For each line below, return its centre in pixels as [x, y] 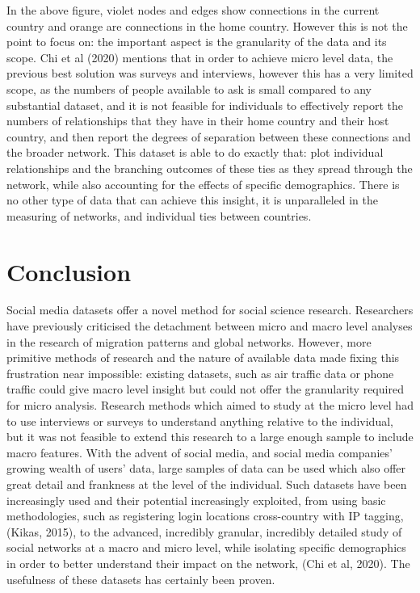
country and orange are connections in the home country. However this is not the [207, 25]
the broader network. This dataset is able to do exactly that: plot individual [195, 152]
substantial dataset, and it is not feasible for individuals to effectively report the [205, 105]
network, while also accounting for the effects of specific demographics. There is [203, 184]
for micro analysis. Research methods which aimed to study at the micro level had [210, 405]
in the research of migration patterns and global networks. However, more [189, 341]
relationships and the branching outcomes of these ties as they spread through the [210, 168]
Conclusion [69, 271]
